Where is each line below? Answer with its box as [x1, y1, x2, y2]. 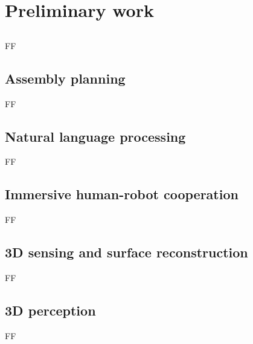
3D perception [5, 300, 96, 319]
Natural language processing [5, 127, 186, 145]
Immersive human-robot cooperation [5, 185, 239, 203]
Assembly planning [5, 68, 126, 87]
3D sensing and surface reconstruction [5, 243, 248, 262]
